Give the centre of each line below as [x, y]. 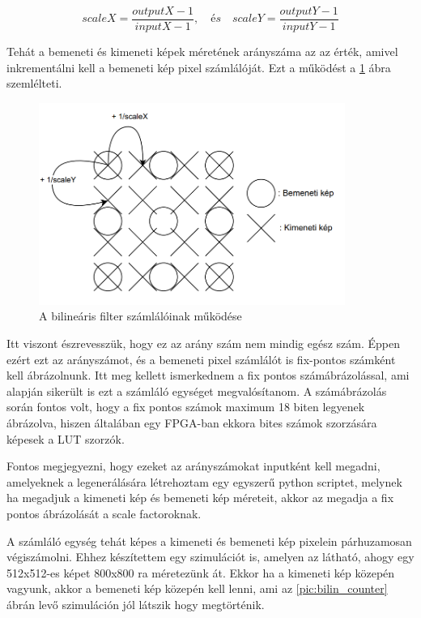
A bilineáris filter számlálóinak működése [140, 316]
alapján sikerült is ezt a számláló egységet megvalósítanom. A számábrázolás [197, 391]
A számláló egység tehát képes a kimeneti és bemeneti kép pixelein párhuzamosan [209, 541]
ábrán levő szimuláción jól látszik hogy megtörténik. [136, 604]
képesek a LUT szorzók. [66, 438]
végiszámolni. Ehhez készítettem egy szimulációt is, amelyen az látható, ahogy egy [210, 557]
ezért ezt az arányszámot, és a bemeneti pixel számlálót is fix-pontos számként [201, 359]
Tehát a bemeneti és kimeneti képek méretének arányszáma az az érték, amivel [202, 51]
